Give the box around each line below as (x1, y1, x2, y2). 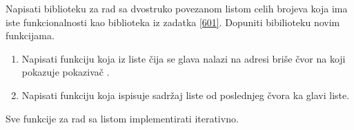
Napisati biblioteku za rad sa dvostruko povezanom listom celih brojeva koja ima (6, 1, 348, 15)
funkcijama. (6, 28, 55, 43)
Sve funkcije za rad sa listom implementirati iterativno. (6, 111, 239, 125)
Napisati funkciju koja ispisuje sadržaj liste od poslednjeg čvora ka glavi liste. (21, 87, 350, 102)
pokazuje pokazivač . (21, 65, 110, 79)
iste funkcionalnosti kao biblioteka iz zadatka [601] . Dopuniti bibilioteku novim (6, 14, 340, 29)
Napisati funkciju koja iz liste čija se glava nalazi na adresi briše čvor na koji (21, 51, 346, 65)
